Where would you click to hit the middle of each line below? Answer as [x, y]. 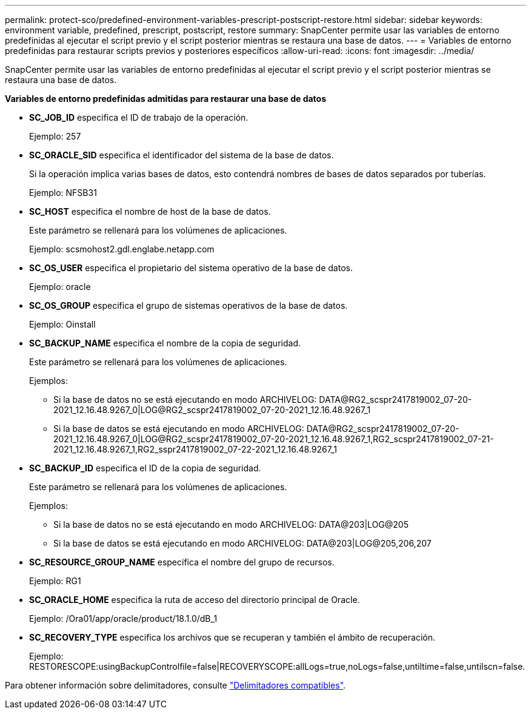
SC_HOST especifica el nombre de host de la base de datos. [150, 211]
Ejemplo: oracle [60, 287]
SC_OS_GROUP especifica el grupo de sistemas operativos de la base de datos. [189, 305]
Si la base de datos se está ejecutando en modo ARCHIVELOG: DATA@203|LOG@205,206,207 [242, 543]
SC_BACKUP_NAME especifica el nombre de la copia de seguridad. [165, 343]
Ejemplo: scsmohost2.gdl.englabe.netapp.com [122, 249]
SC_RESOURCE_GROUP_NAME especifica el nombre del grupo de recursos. [182, 562]
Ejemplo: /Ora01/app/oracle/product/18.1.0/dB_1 [123, 618]
